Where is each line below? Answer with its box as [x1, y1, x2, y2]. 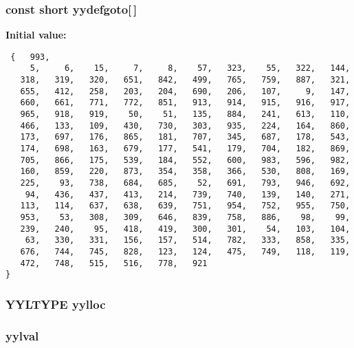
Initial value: [5, 28, 67, 42]
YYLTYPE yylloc [5, 295, 106, 312]
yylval [5, 327, 39, 344]
